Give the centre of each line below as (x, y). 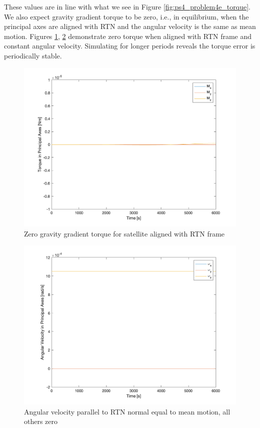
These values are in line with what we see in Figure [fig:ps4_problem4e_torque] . (127, 6)
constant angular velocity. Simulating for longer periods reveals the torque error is (130, 46)
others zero (41, 421)
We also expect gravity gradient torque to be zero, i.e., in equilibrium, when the (126, 16)
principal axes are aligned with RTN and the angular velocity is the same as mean (130, 26)
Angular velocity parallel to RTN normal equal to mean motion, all (127, 411)
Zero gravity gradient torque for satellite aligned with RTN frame (124, 233)
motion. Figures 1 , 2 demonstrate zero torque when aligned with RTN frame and (128, 36)
